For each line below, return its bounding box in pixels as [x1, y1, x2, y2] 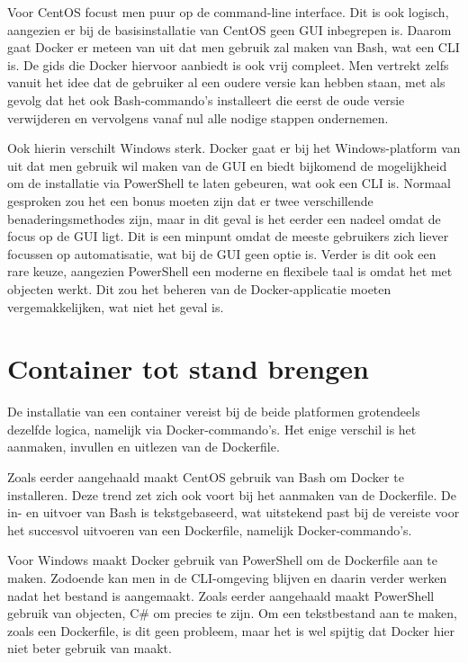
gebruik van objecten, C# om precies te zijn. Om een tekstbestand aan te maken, [7, 604, 457, 623]
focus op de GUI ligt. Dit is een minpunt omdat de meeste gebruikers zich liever [7, 227, 449, 246]
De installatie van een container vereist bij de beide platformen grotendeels [7, 402, 420, 421]
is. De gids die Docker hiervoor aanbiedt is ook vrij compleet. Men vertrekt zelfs [7, 55, 449, 74]
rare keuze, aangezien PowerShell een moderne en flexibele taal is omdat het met [7, 262, 453, 281]
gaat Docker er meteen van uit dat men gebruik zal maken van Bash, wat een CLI [7, 38, 460, 57]
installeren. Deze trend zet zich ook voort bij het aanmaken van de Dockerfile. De [7, 485, 456, 504]
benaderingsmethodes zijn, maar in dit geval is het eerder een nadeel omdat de [7, 209, 441, 228]
